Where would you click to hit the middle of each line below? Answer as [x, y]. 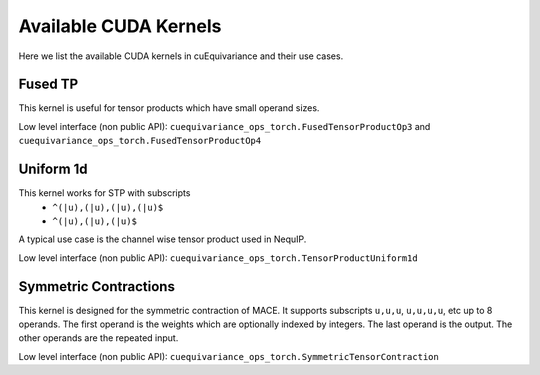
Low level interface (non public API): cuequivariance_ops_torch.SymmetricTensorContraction [228, 356]
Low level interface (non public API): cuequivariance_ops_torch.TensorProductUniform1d [218, 257]
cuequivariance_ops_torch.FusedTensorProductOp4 [140, 141]
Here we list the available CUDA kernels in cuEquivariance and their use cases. [181, 56]
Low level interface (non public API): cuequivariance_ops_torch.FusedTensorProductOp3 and [224, 126]
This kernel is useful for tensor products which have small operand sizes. [169, 108]
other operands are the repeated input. [98, 338]
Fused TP [48, 84]
